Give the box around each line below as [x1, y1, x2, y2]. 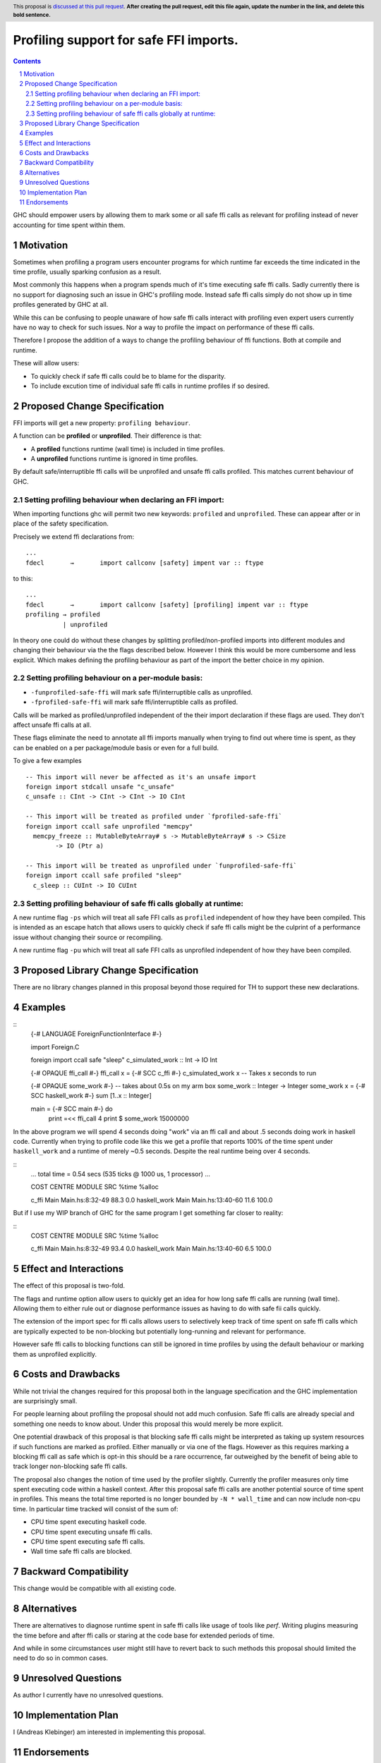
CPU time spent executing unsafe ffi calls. [30, 1527, 153, 1536]
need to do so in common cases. [13, 1654, 109, 1662]
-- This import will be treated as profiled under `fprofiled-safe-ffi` [25, 812, 282, 821]
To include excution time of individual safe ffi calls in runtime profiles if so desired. [30, 382, 270, 390]
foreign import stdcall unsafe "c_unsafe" [25, 783, 175, 791]
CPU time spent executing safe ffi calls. [30, 1537, 145, 1546]
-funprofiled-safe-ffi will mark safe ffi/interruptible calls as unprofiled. [30, 688, 253, 696]
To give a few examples [13, 757, 82, 765]
